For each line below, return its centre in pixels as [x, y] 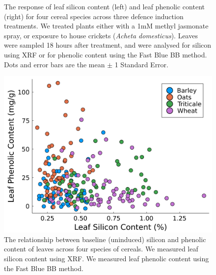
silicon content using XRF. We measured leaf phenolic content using [107, 258]
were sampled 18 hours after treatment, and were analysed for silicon [108, 45]
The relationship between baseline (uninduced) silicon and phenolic [105, 239]
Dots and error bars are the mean [54, 64]
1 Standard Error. [141, 64]
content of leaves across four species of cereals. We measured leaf [101, 249]
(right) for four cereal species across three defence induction [94, 16]
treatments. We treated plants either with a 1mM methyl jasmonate [106, 26]
